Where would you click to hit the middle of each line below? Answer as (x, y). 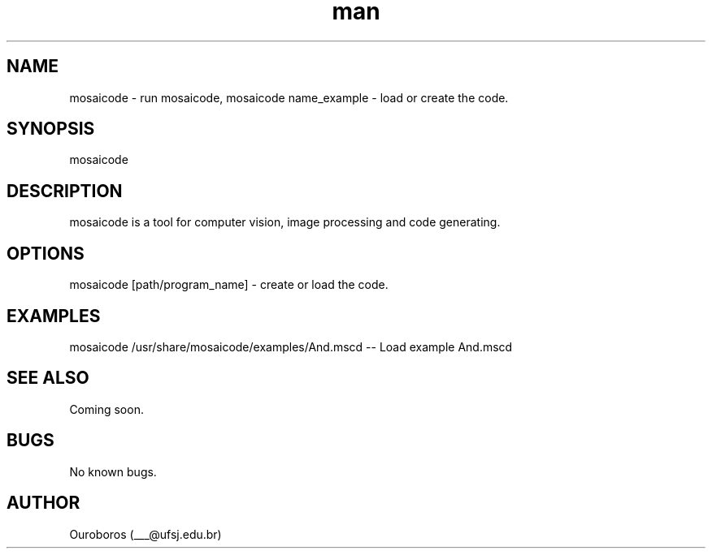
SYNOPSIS (51, 129)
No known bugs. (113, 471)
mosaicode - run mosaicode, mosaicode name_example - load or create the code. (289, 97)
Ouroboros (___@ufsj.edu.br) (145, 534)
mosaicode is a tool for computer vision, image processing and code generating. (285, 222)
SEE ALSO (48, 378)
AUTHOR (43, 503)
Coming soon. (106, 409)
